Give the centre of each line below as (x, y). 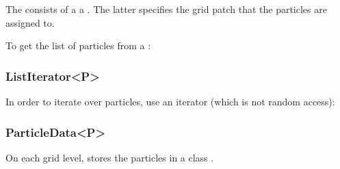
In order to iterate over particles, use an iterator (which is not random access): (170, 101)
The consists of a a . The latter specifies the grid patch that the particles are (166, 9)
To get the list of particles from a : (78, 45)
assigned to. (30, 22)
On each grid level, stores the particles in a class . (110, 157)
